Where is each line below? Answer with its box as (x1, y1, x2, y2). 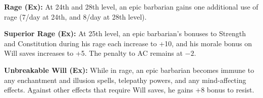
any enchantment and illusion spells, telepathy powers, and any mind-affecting (4, 74, 246, 85)
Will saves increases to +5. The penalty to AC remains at (4, 48, 183, 58)
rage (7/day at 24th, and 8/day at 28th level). (4, 11, 147, 22)
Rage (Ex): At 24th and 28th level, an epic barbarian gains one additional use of (4, 2, 258, 12)
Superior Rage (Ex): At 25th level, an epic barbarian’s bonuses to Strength (4, 28, 246, 39)
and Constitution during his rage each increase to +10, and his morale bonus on (4, 38, 252, 48)
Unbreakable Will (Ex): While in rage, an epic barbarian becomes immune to (4, 64, 254, 75)
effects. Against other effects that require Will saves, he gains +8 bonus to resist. (4, 84, 254, 95)
